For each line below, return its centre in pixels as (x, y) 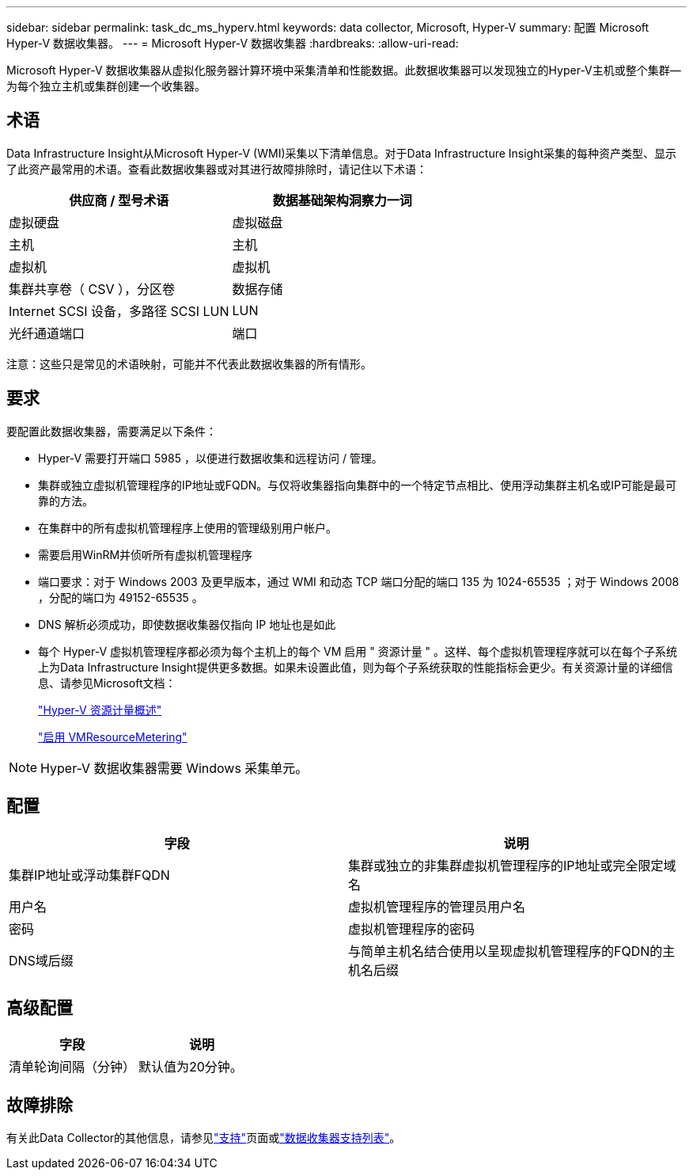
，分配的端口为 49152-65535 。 (121, 597)
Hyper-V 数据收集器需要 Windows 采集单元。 (174, 768)
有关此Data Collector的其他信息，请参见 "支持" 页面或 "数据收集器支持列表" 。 (204, 1138)
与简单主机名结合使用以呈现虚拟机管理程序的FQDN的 (506, 951)
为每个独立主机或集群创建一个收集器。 (106, 86)
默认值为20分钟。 (191, 1067)
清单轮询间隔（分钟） (72, 1067)
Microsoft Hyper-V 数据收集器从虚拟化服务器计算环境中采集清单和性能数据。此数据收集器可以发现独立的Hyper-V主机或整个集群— (344, 70)
